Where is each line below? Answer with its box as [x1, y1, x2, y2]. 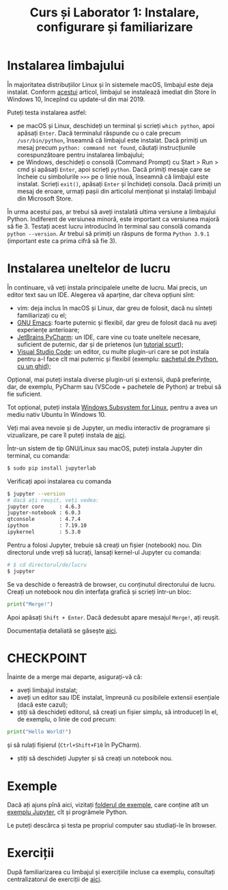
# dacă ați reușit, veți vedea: [7, 496, 99, 504]
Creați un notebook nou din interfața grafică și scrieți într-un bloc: [7, 587, 192, 596]
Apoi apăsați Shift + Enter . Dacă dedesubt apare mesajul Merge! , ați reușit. [7, 613, 220, 621]
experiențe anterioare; [16, 325, 80, 333]
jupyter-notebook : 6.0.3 [7, 509, 81, 516]
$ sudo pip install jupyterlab [7, 464, 96, 472]
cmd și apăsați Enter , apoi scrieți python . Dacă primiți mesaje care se [16, 165, 211, 173]
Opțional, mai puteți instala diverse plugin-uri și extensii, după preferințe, [7, 375, 212, 383]
